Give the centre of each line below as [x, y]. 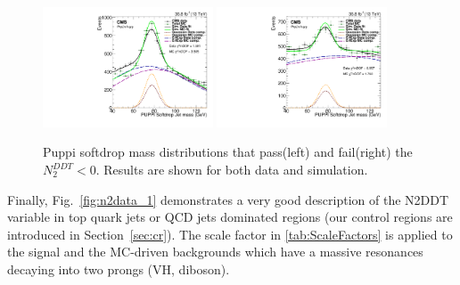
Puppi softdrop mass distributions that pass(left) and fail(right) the [228, 152]
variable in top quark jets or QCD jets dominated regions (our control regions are [230, 217]
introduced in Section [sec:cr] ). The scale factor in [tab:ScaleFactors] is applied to [230, 234]
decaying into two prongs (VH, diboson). [119, 269]
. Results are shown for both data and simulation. [232, 170]
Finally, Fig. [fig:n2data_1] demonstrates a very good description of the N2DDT [228, 199]
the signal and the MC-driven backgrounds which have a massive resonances [215, 252]
